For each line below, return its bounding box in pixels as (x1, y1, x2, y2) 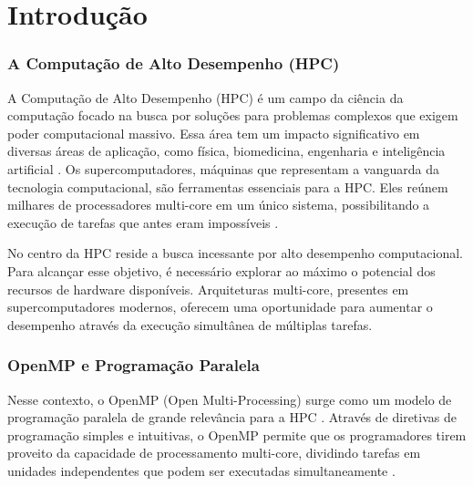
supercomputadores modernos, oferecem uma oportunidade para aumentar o (7, 297, 433, 316)
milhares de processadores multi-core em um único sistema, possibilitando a (7, 195, 430, 214)
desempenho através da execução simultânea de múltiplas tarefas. (7, 315, 373, 334)
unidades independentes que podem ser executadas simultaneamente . (7, 460, 396, 480)
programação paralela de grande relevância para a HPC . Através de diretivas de (7, 408, 457, 427)
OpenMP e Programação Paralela (7, 354, 260, 377)
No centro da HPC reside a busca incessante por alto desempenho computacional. (7, 243, 463, 263)
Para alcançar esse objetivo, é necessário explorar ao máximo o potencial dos (7, 261, 436, 280)
